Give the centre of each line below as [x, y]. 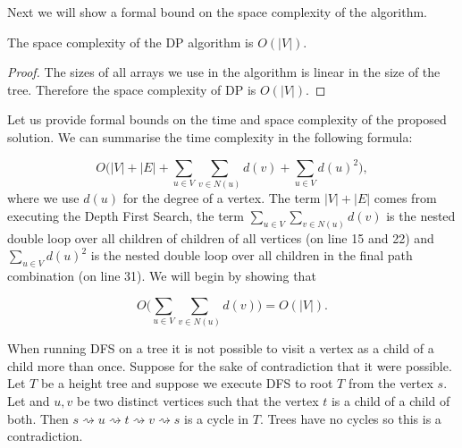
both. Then [38, 418]
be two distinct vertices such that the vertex [198, 400]
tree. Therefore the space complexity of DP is [132, 89]
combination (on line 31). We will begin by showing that [162, 276]
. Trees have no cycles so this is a [350, 418]
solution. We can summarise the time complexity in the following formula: [210, 136]
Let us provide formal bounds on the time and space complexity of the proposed [227, 119]
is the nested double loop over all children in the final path [252, 255]
